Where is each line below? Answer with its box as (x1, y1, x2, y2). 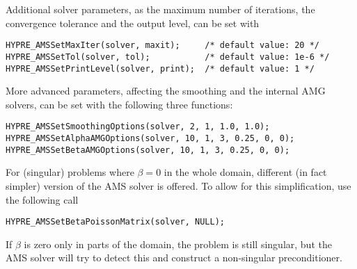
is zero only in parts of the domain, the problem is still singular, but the (24, 236, 332, 251)
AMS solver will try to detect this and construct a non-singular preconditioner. (6, 250, 342, 265)
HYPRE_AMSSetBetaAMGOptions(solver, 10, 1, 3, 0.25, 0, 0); (6, 145, 290, 155)
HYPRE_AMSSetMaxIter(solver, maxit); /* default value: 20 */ (6, 40, 320, 51)
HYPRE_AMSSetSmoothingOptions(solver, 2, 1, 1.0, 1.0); (6, 122, 270, 132)
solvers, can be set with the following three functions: (6, 97, 233, 111)
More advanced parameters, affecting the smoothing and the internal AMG (6, 83, 326, 98)
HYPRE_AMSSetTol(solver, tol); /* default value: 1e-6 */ (6, 51, 330, 62)
